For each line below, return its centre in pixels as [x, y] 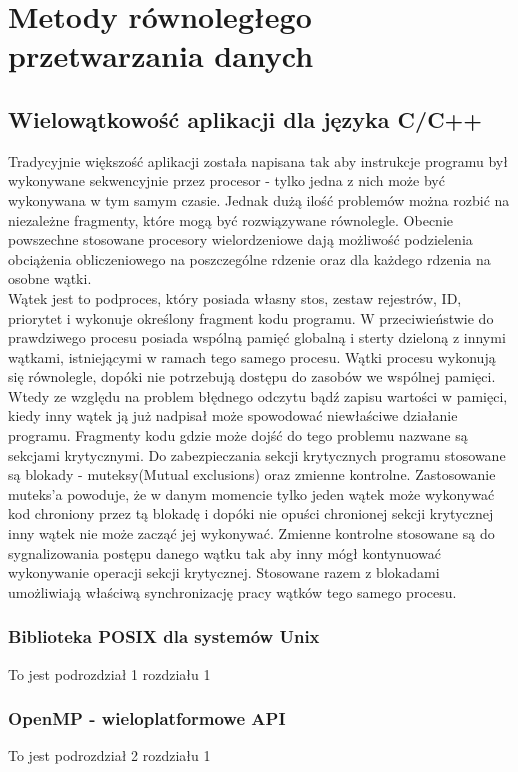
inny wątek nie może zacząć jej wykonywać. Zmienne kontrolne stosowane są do [251, 533]
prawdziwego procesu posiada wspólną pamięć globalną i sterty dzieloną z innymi [257, 337]
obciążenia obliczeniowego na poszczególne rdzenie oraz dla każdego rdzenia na [249, 258]
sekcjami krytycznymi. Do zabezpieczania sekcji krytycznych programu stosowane [257, 454]
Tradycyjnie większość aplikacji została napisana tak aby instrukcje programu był [258, 160]
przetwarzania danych [161, 55]
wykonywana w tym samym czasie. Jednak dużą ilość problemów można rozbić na [259, 199]
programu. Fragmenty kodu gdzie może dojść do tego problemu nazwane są [238, 435]
